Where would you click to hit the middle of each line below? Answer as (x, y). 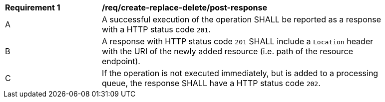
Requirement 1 (33, 7)
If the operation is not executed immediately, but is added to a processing (240, 73)
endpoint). (121, 61)
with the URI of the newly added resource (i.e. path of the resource (228, 51)
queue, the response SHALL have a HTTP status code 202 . (211, 83)
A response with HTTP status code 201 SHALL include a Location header (238, 41)
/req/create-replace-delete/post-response (185, 7)
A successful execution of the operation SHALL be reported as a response (241, 19)
